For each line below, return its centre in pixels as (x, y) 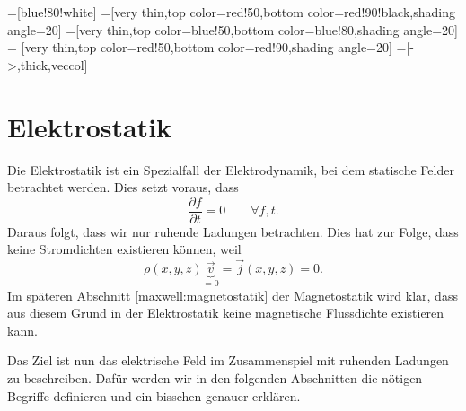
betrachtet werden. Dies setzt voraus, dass (123, 187)
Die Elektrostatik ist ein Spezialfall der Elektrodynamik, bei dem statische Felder (231, 169)
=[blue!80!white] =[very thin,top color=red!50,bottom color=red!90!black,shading (231, 12)
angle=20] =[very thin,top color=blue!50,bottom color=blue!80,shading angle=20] (233, 29)
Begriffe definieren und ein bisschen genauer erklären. (154, 395)
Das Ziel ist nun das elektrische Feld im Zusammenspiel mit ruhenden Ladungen (228, 360)
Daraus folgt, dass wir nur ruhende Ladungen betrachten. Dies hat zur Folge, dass (233, 231)
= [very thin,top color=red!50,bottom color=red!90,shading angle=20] (200, 47)
